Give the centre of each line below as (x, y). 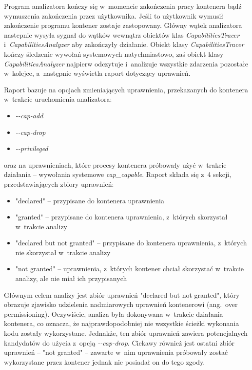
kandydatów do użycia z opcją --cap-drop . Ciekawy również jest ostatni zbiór (119, 342)
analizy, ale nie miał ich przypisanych (71, 278)
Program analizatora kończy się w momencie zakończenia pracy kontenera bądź (123, 6)
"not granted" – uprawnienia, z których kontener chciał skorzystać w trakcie (130, 269)
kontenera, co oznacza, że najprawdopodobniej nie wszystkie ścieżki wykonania (122, 323)
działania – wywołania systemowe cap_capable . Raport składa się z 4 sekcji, (118, 174)
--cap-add (29, 115)
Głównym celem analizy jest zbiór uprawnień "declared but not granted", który (122, 294)
